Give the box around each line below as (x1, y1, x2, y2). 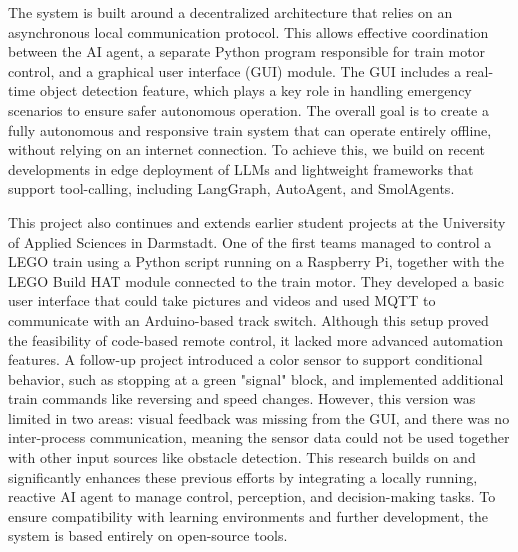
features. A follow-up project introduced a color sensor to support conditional (8, 349, 483, 370)
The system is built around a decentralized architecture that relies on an (8, 2, 453, 22)
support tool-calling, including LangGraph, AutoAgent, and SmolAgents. (8, 178, 455, 199)
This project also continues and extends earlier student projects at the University (8, 211, 506, 232)
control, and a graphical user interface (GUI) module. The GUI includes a (8, 60, 462, 81)
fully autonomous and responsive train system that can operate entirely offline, (8, 119, 492, 140)
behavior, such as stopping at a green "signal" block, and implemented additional (8, 368, 504, 389)
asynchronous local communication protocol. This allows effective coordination (8, 21, 489, 42)
